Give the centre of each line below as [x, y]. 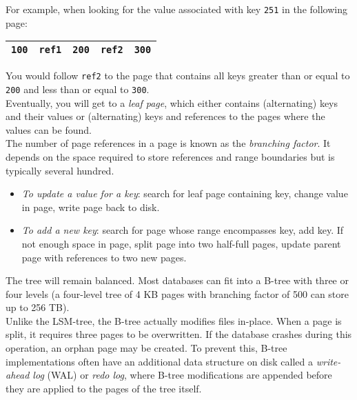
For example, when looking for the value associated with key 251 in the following [176, 9]
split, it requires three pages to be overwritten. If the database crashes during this [179, 334]
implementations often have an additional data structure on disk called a [159, 361]
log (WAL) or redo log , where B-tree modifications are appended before [182, 375]
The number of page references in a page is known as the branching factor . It [168, 143]
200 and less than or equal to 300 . [78, 89]
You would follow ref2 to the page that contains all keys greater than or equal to [178, 76]
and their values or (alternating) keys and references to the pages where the [165, 116]
